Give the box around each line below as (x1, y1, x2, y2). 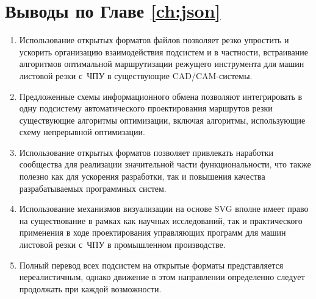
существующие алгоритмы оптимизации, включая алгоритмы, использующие (19, 113, 306, 126)
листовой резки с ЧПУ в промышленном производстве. (19, 238, 226, 251)
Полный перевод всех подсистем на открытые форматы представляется (19, 258, 284, 271)
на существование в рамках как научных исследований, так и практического (19, 214, 303, 227)
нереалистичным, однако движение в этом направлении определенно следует (19, 270, 305, 283)
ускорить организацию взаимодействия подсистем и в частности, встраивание (19, 45, 309, 58)
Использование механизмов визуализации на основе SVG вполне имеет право (19, 202, 309, 215)
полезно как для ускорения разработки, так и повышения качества (19, 170, 265, 183)
